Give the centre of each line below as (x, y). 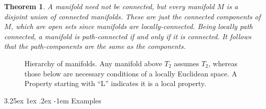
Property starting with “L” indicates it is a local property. (115, 83)
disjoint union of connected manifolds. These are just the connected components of (132, 16)
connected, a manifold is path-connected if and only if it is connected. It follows (128, 36)
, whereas (223, 63)
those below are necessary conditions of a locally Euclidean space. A (131, 73)
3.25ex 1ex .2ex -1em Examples (53, 100)
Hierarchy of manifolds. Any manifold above (94, 63)
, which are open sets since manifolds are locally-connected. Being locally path (132, 26)
